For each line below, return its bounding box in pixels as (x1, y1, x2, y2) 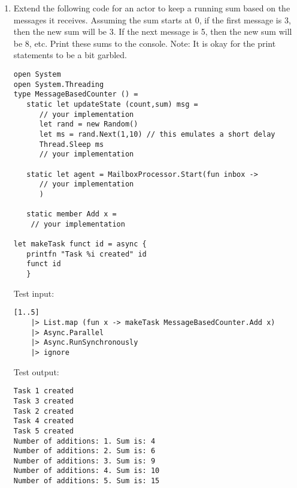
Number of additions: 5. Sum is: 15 (13, 477, 160, 486)
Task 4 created (13, 417, 74, 426)
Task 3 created (13, 396, 74, 405)
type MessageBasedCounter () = (13, 90, 138, 99)
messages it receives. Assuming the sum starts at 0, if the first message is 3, (13, 13, 291, 26)
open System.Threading (13, 80, 104, 89)
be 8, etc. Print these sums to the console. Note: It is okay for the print (13, 37, 276, 49)
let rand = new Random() (39, 120, 138, 129)
